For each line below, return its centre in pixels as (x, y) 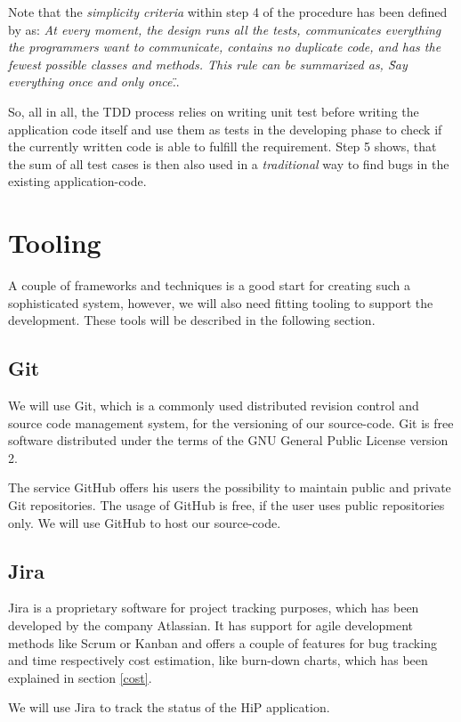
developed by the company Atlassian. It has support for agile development (210, 625)
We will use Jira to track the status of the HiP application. (169, 707)
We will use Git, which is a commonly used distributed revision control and (214, 406)
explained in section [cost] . (80, 677)
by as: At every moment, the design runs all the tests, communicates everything (225, 29)
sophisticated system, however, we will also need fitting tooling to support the (221, 302)
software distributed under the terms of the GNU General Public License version (228, 440)
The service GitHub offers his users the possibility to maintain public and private (230, 487)
